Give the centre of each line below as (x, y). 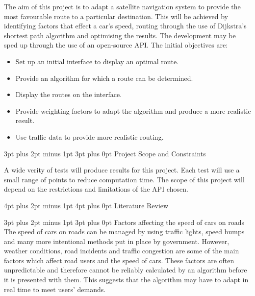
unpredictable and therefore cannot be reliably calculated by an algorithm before (126, 270)
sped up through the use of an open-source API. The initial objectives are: (116, 45)
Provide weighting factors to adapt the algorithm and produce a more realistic (133, 111)
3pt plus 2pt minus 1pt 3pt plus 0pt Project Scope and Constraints (105, 153)
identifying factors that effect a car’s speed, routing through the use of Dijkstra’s (125, 26)
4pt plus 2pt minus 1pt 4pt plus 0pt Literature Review (86, 205)
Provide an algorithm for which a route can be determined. (104, 78)
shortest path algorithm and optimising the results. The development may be (120, 35)
